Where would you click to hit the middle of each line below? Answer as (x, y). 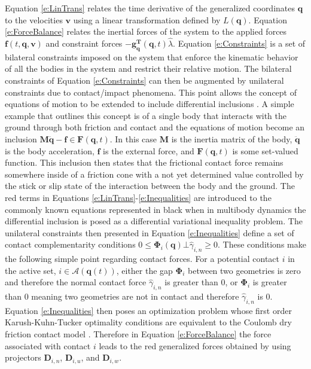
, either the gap (144, 270)
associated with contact (48, 345)
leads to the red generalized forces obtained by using (195, 345)
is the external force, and (149, 150)
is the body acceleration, (50, 150)
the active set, (31, 270)
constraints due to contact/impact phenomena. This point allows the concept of (151, 92)
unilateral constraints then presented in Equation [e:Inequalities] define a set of (150, 232)
